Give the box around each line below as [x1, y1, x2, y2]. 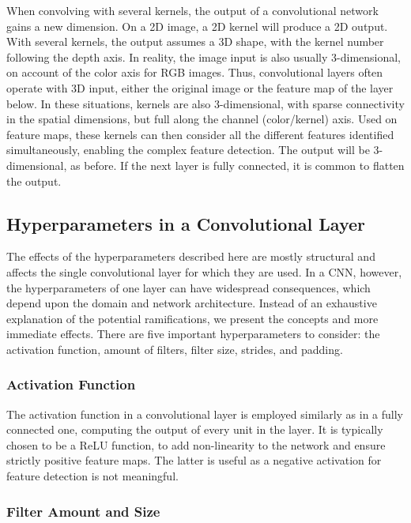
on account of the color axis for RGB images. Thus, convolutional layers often [6, 64, 383, 81]
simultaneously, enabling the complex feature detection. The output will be [6, 141, 370, 158]
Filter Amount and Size [6, 501, 160, 521]
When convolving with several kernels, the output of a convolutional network [6, 2, 379, 18]
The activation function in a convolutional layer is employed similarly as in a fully [6, 405, 403, 422]
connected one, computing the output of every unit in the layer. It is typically [6, 421, 383, 438]
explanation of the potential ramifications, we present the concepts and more [6, 310, 379, 326]
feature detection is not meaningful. [6, 468, 179, 484]
